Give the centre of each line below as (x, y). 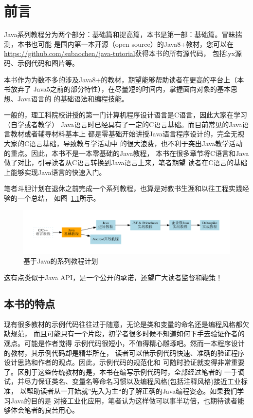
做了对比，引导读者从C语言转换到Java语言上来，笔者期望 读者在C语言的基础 (126, 162)
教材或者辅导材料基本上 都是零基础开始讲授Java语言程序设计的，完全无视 (127, 134)
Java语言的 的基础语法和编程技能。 (73, 98)
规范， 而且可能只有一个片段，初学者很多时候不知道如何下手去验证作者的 (127, 333)
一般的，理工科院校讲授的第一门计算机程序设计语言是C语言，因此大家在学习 (126, 115)
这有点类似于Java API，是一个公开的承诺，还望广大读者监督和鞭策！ (113, 277)
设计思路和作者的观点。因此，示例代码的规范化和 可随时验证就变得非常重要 (124, 362)
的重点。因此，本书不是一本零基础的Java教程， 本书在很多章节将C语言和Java (126, 153)
